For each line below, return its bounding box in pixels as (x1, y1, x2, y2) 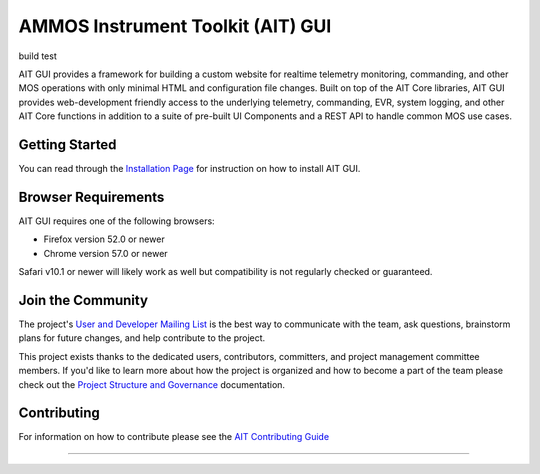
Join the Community (18, 291, 149, 309)
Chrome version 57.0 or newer (43, 247, 169, 259)
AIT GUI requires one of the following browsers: (18, 215, 215, 227)
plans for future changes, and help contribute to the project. (18, 332, 266, 344)
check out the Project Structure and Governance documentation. (18, 378, 285, 390)
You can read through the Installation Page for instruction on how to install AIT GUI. (18, 163, 361, 175)
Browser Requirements (18, 188, 165, 205)
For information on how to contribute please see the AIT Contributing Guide (18, 431, 330, 443)
